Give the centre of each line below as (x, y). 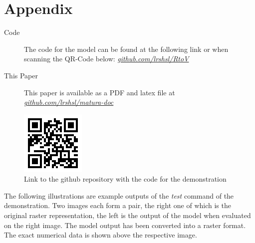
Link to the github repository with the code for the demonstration (125, 179)
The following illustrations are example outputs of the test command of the (119, 195)
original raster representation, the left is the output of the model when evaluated (127, 215)
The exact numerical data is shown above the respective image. (101, 235)
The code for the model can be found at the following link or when (126, 49)
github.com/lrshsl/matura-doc (69, 102)
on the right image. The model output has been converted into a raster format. (125, 225)
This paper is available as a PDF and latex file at (100, 92)
